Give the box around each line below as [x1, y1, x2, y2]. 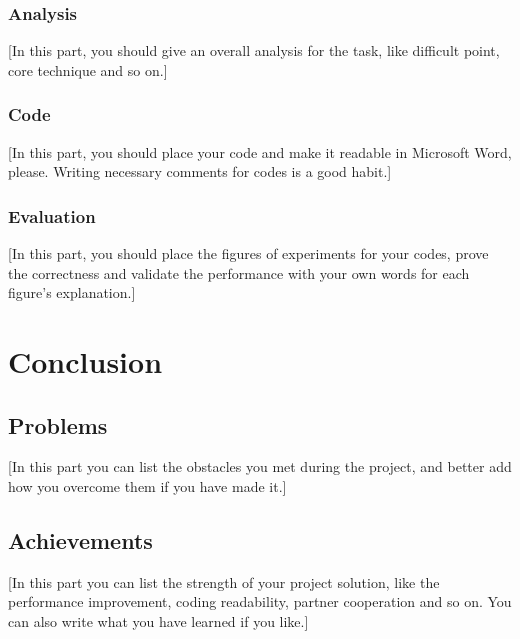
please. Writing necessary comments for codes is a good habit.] [8, 161, 392, 182]
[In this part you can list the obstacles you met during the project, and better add [8, 456, 512, 477]
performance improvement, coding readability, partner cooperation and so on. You [8, 591, 512, 612]
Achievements [8, 524, 153, 555]
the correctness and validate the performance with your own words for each [8, 262, 470, 283]
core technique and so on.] [8, 59, 168, 80]
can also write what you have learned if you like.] [8, 610, 309, 631]
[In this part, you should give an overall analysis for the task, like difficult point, [8, 40, 500, 61]
